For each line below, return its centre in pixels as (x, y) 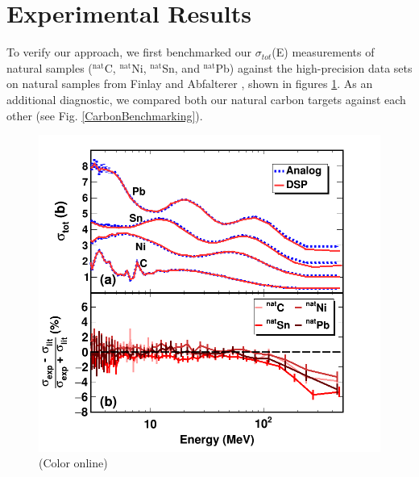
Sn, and (181, 67)
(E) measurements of (323, 52)
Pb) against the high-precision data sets (314, 67)
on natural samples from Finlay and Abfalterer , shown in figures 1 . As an (190, 84)
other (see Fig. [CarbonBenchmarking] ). (105, 115)
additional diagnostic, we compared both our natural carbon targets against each (206, 99)
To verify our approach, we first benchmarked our (129, 52)
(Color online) (73, 463)
